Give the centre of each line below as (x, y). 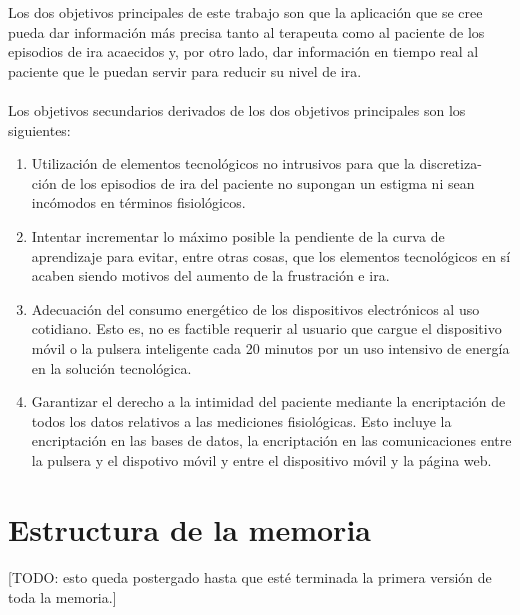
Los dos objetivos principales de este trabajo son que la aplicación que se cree (245, 12)
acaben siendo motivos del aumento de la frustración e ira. (210, 275)
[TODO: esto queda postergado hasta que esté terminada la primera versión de (250, 577)
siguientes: (39, 129)
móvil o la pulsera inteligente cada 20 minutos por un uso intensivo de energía (270, 347)
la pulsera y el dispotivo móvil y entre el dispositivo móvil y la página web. (261, 459)
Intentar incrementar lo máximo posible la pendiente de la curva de (238, 235)
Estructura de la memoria (189, 528)
